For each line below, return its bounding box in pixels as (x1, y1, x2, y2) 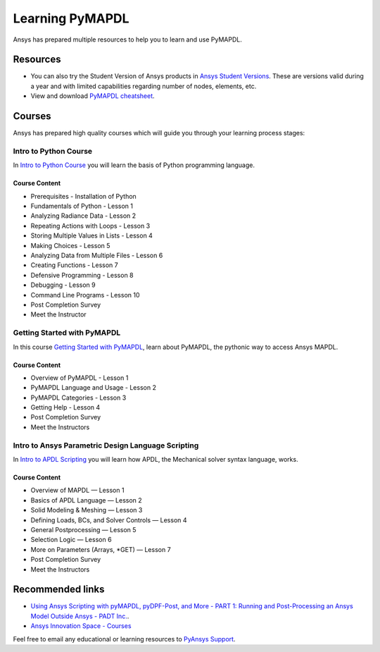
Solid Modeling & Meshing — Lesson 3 (30, 506, 143, 515)
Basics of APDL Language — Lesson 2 (30, 496, 142, 504)
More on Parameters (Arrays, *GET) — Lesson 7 (30, 545, 172, 553)
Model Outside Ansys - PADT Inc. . (30, 612, 129, 620)
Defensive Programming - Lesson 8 (30, 271, 134, 279)
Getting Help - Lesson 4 (30, 403, 101, 412)
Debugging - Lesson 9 (30, 281, 96, 289)
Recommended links (13, 584, 105, 596)
